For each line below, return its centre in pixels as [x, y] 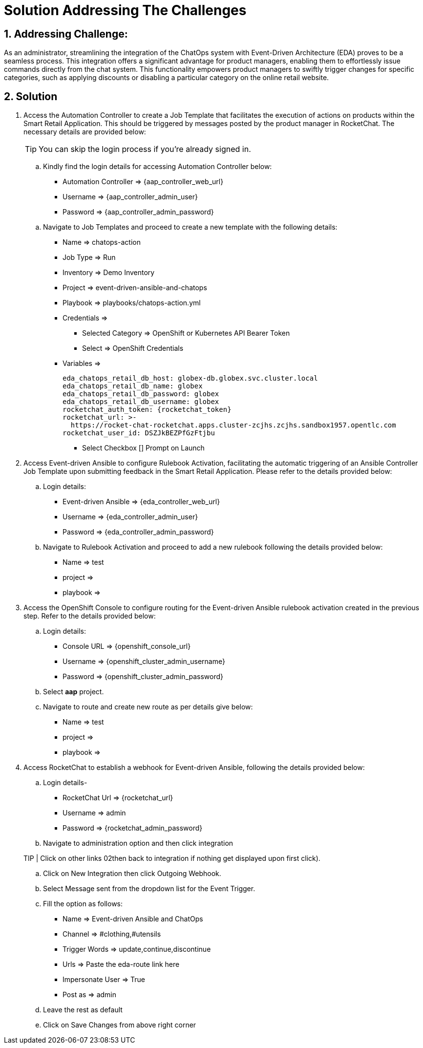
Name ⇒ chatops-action [102, 242]
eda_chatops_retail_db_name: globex [133, 386]
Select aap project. [74, 692]
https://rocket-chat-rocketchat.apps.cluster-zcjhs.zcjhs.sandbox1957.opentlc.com [233, 425]
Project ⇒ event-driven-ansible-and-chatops [135, 288]
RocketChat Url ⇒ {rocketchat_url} [118, 798]
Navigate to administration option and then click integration [138, 843]
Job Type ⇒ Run [89, 257]
